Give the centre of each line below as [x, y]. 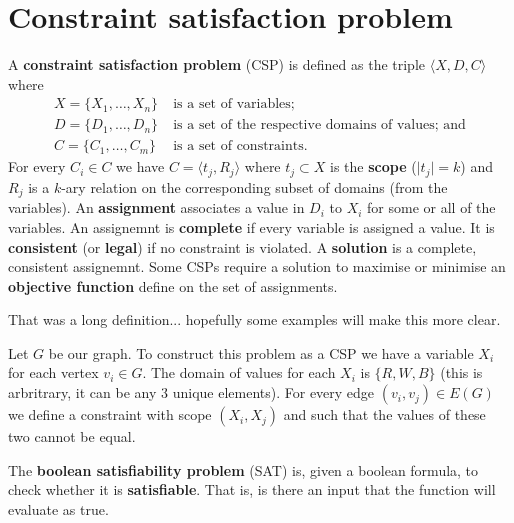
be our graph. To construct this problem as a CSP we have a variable [261, 352]
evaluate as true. [58, 508]
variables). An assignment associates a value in [156, 207]
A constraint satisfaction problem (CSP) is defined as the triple [217, 64]
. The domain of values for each [239, 372]
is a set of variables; [234, 104]
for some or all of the [431, 207]
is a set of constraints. [240, 146]
